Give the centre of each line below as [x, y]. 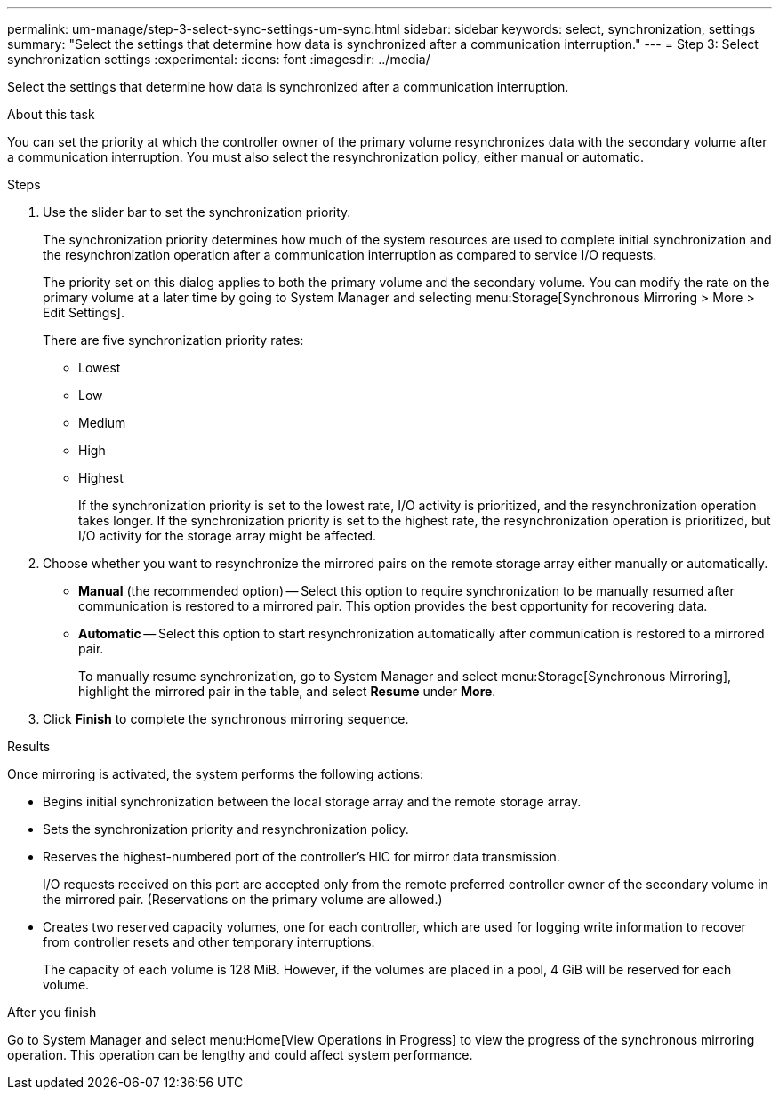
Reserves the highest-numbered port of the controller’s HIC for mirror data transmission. [301, 857]
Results [29, 746]
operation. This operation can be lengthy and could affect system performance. [240, 1055]
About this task [51, 114]
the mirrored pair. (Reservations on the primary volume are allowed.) [243, 899]
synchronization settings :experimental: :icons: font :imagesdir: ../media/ [219, 59]
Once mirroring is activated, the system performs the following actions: [216, 774]
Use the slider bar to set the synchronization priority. [197, 212]
